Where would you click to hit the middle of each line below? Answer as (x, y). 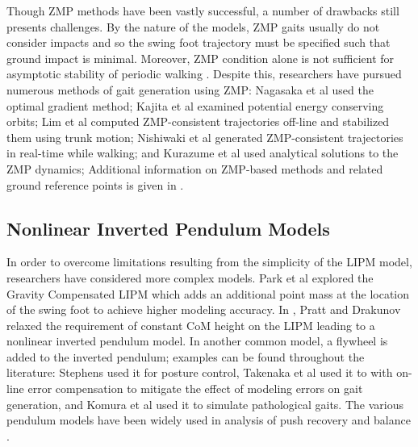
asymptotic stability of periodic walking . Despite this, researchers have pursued (204, 74)
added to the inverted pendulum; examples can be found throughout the (186, 356)
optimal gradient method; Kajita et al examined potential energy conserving (195, 105)
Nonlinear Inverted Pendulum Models (168, 228)
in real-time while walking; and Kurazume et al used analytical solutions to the (203, 153)
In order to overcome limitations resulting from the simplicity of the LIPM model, (209, 262)
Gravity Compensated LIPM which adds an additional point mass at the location (208, 293)
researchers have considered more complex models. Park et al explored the (190, 277)
